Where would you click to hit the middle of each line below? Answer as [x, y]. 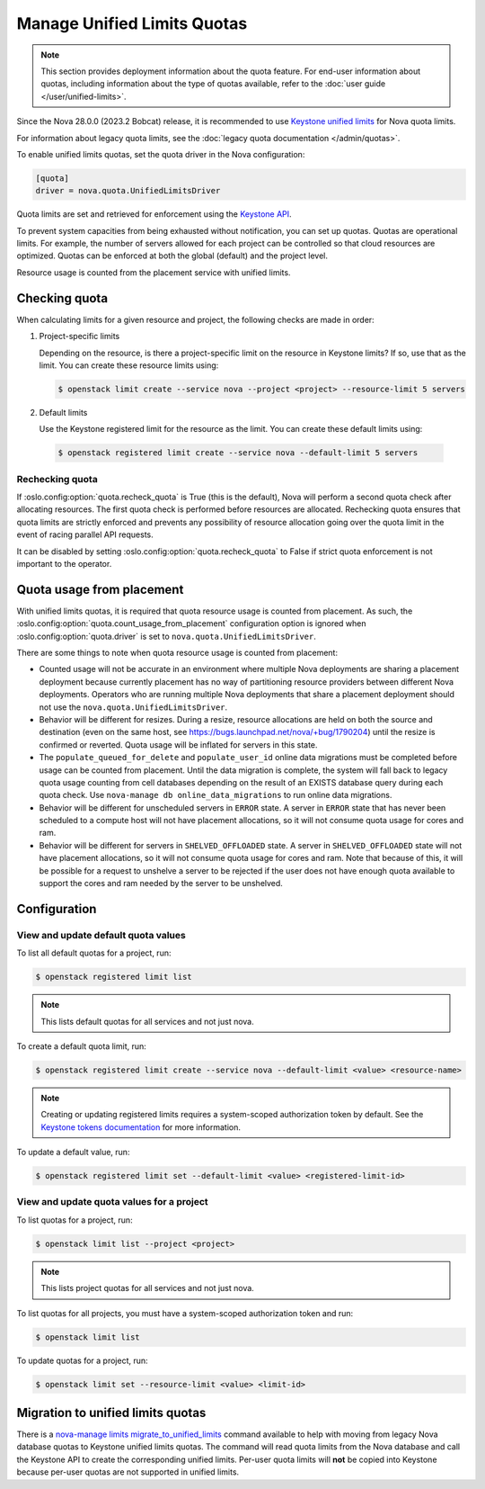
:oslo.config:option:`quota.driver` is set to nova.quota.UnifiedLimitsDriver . [166, 636]
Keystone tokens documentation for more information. [141, 1127]
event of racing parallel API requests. [85, 534]
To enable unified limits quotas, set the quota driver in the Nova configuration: [161, 154]
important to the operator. [64, 563]
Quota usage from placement [100, 589]
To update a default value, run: [73, 1153]
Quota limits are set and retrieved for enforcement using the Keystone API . [154, 214]
